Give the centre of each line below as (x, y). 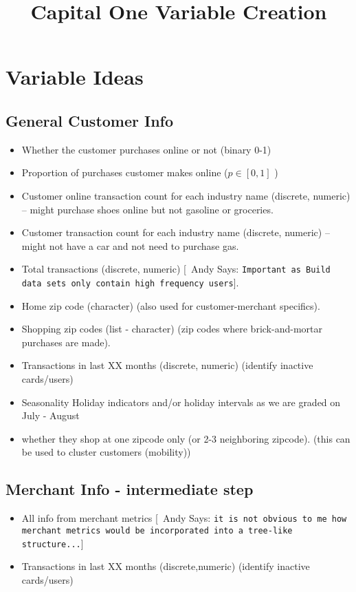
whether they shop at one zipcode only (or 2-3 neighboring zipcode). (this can (186, 438)
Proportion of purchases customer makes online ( (125, 172)
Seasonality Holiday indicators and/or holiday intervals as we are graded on (181, 402)
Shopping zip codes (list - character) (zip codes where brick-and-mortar (172, 329)
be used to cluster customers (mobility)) (106, 452)
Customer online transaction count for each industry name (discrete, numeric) (186, 195)
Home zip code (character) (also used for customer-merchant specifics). (171, 305)
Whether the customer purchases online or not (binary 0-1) (146, 149)
